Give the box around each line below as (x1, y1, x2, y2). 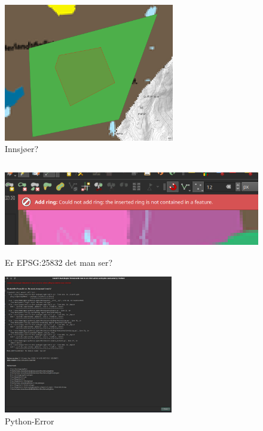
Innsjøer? (5, 142, 39, 155)
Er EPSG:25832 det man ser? (5, 256, 113, 268)
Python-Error (5, 414, 54, 427)
